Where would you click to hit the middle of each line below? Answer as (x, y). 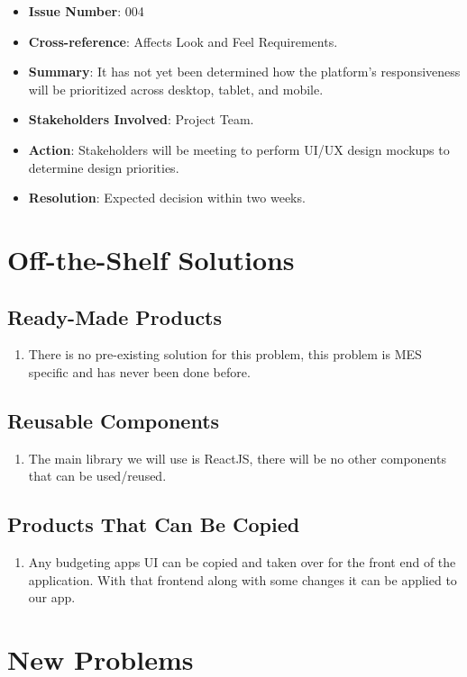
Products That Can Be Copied (154, 524)
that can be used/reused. (97, 476)
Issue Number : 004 (86, 11)
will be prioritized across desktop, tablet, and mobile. (176, 89)
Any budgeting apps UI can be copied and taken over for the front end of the (242, 562)
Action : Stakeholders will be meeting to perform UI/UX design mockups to (239, 149)
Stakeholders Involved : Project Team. (141, 119)
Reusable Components (114, 420)
